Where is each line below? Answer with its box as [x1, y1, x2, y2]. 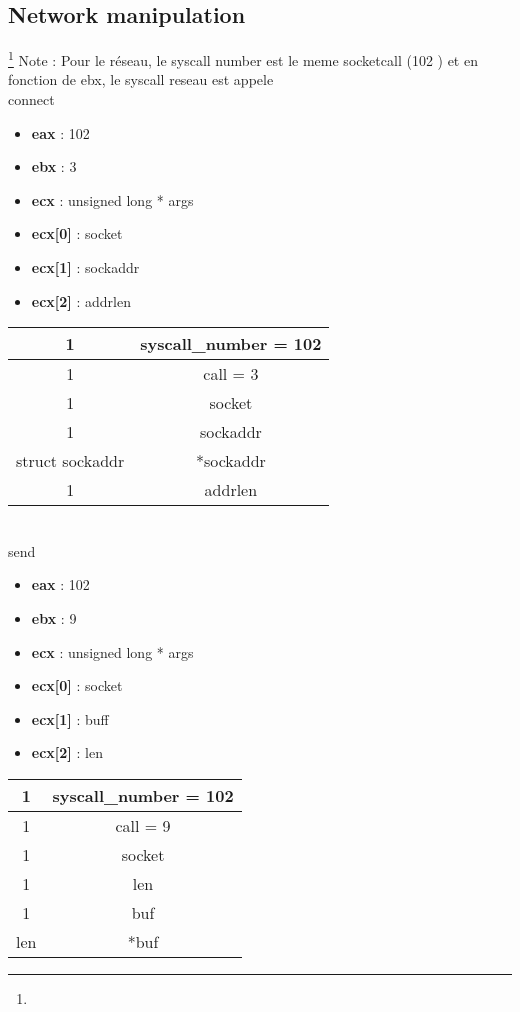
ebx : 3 [31, 156, 77, 177]
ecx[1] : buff [31, 708, 109, 729]
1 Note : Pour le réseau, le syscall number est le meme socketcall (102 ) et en [8, 47, 478, 70]
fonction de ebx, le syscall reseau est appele [8, 69, 274, 90]
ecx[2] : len [31, 742, 103, 763]
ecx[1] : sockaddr [31, 257, 140, 278]
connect [8, 89, 55, 110]
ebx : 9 [31, 607, 77, 628]
